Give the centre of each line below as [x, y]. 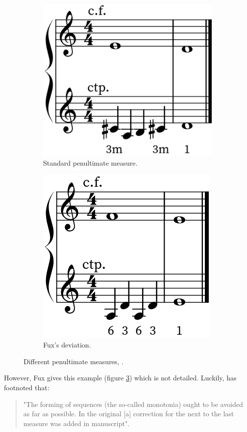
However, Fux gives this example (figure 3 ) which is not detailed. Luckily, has [120, 378]
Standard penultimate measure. [90, 163]
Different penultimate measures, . [74, 361]
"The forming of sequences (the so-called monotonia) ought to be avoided [133, 404]
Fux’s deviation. [67, 345]
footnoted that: [27, 388]
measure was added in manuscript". [76, 423]
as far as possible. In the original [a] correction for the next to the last [129, 414]
